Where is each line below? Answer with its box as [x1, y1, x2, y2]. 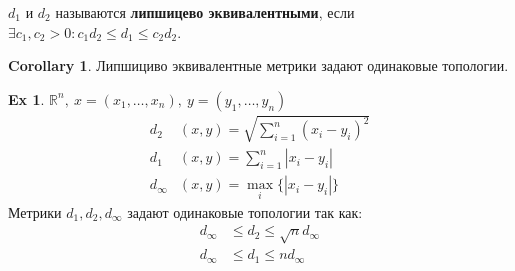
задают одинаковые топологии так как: [127, 201, 363, 222]
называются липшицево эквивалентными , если [55, 2, 355, 22]
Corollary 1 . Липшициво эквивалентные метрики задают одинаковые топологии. [8, 55, 509, 76]
